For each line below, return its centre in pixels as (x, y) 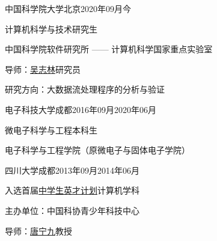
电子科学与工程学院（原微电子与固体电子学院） (97, 150)
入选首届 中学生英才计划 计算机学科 (72, 190)
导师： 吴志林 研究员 (43, 69)
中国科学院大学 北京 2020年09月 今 (68, 8)
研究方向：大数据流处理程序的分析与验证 (85, 89)
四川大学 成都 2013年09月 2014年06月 (72, 170)
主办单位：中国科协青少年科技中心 (72, 210)
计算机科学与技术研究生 (51, 29)
